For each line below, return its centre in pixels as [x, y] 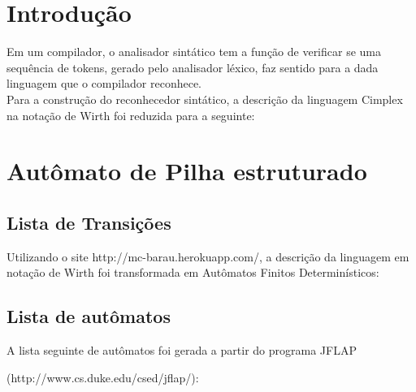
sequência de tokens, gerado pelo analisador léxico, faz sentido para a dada [193, 67]
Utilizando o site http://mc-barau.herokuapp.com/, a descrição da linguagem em [208, 256]
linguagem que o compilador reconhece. [104, 83]
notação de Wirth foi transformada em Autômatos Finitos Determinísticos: [193, 272]
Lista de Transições [89, 222]
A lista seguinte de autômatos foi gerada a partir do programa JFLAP [182, 350]
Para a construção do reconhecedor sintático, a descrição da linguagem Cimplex [205, 99]
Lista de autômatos [89, 316]
